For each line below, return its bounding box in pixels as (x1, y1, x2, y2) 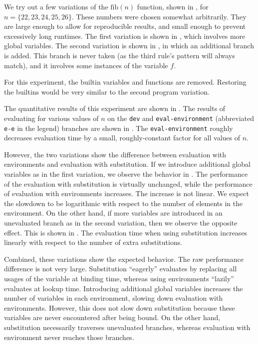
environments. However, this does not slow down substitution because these (4, 302, 235, 313)
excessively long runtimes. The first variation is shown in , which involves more (4, 30, 246, 41)
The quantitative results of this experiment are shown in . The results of (4, 103, 226, 114)
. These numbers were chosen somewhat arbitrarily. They (72, 11, 247, 21)
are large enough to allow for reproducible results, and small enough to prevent (4, 21, 246, 31)
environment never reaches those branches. (4, 332, 134, 342)
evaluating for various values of (4, 113, 99, 123)
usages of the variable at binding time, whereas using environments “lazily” (4, 273, 234, 283)
